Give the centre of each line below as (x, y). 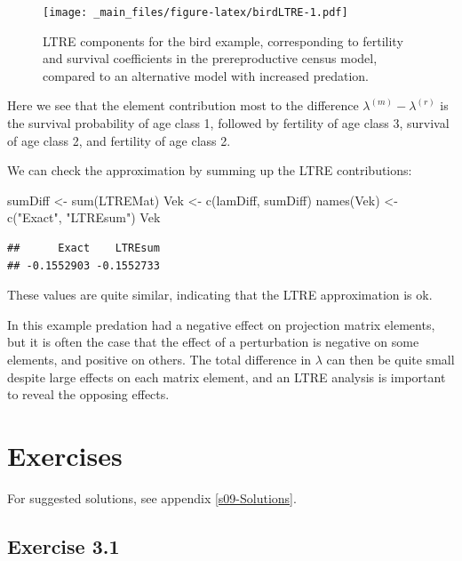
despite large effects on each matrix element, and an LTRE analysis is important (227, 377)
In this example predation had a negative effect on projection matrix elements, (221, 324)
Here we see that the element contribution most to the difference (183, 105)
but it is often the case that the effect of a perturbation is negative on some (213, 342)
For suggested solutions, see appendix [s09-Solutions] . (152, 497)
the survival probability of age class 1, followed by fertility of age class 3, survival (228, 123)
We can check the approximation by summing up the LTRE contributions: (210, 170)
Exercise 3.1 (64, 545)
